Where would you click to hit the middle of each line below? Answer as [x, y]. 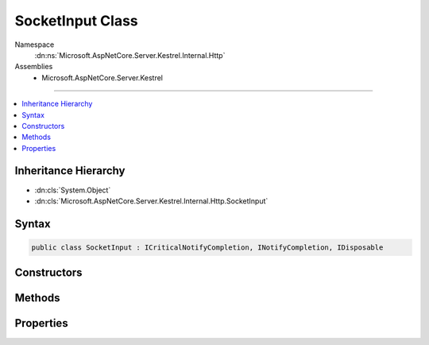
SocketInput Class [76, 21]
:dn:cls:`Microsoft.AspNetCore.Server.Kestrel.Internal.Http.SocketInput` [151, 201]
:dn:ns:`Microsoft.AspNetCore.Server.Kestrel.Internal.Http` [130, 55]
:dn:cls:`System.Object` [73, 190]
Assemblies [34, 67]
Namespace [35, 45]
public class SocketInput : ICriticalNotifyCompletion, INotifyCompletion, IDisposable [207, 247]
